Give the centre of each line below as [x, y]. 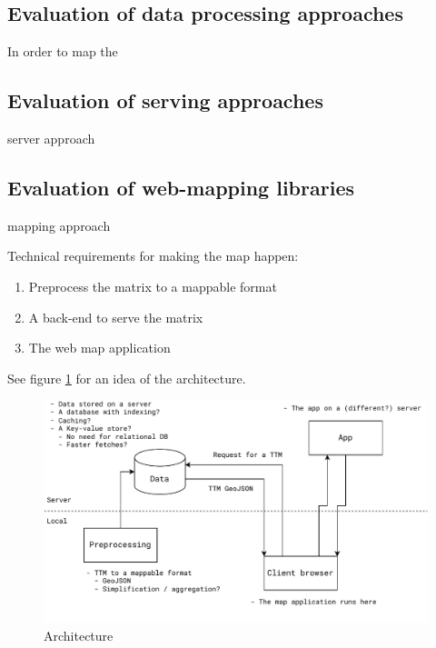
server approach [51, 138]
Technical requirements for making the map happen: [153, 256]
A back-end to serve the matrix [116, 317]
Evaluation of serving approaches [165, 100]
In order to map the [63, 51]
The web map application [99, 348]
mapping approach [59, 225]
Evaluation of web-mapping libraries [181, 187]
